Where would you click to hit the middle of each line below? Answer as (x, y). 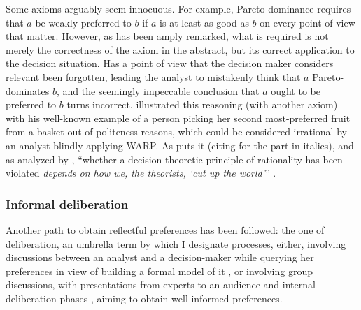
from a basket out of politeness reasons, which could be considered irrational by (176, 132)
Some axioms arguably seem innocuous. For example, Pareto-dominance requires (178, 8)
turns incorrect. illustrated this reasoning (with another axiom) (202, 104)
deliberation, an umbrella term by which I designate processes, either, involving (176, 243)
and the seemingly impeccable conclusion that (161, 90)
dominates (28, 90)
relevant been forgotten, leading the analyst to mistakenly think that (153, 76)
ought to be (296, 90)
